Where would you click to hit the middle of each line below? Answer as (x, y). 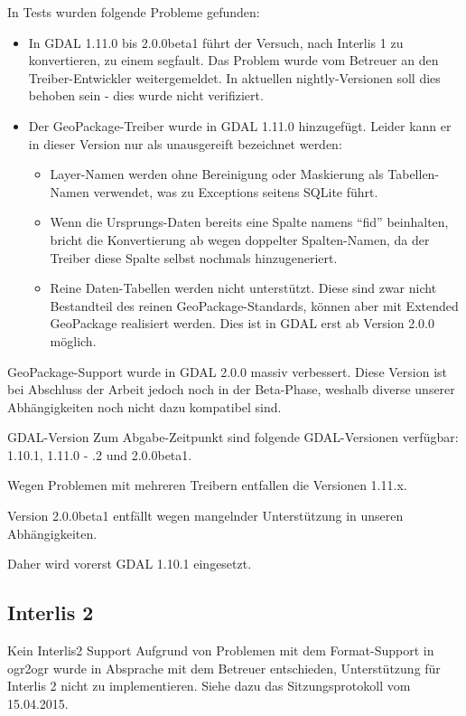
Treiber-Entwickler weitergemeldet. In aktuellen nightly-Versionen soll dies (234, 77)
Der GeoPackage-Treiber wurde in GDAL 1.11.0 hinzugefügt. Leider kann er (240, 125)
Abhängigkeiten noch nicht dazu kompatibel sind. (144, 406)
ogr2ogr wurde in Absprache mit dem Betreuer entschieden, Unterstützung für (224, 668)
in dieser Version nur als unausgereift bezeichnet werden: (185, 143)
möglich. (73, 340)
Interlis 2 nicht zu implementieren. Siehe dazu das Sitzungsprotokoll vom (209, 686)
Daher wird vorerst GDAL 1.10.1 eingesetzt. (130, 564)
